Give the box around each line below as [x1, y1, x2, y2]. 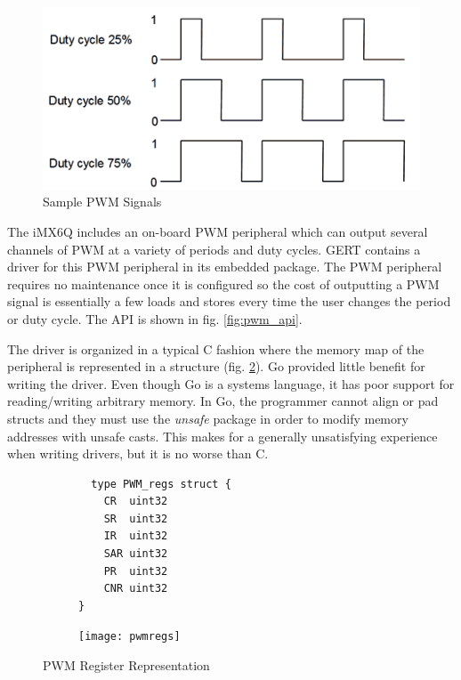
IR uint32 [103, 530, 168, 543]
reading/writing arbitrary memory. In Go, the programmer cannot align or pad [7, 392, 439, 410]
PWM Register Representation [43, 656, 210, 675]
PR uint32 [103, 564, 168, 578]
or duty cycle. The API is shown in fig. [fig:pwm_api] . [7, 309, 303, 328]
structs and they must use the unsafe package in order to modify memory [7, 409, 408, 427]
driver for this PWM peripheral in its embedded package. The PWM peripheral [7, 257, 442, 276]
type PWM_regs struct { [91, 477, 231, 490]
